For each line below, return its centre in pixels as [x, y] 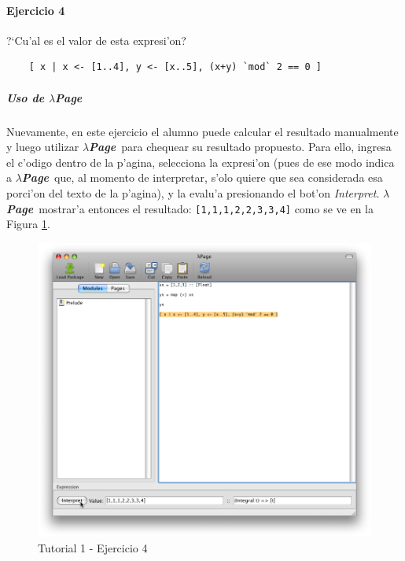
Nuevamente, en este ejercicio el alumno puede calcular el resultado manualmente [202, 131]
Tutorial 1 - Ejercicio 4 [93, 547]
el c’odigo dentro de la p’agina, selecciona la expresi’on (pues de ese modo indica [201, 162]
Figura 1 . [28, 224]
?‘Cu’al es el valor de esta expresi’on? [96, 40]
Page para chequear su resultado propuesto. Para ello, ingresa [240, 147]
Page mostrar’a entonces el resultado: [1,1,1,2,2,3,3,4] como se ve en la [190, 208]
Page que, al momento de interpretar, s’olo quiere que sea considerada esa [202, 177]
